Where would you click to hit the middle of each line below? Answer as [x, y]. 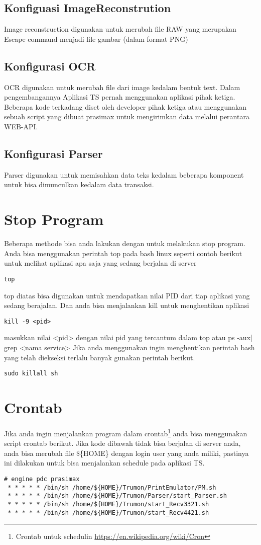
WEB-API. [21, 126]
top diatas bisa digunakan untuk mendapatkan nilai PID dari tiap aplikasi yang [127, 295]
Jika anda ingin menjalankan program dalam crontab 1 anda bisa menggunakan [126, 432]
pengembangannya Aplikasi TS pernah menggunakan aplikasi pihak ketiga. [120, 97]
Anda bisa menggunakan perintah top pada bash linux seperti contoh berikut [123, 253]
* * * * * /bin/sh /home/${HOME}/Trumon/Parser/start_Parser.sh [117, 496]
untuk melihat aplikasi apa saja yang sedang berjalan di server [100, 263]
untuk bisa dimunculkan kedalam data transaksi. [79, 184]
